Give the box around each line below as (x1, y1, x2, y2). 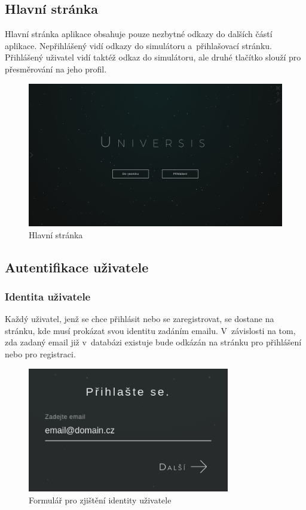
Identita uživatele (5, 289, 91, 303)
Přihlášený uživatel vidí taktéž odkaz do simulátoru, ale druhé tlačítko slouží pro (5, 51, 301, 63)
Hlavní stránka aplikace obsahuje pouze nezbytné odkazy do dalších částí (5, 28, 273, 40)
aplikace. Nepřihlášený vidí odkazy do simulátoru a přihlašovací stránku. (5, 39, 272, 51)
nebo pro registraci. (5, 348, 76, 360)
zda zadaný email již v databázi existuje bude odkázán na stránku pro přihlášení (5, 336, 302, 348)
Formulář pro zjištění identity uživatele (29, 494, 172, 506)
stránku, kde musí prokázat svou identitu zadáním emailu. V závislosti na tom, (5, 324, 296, 336)
